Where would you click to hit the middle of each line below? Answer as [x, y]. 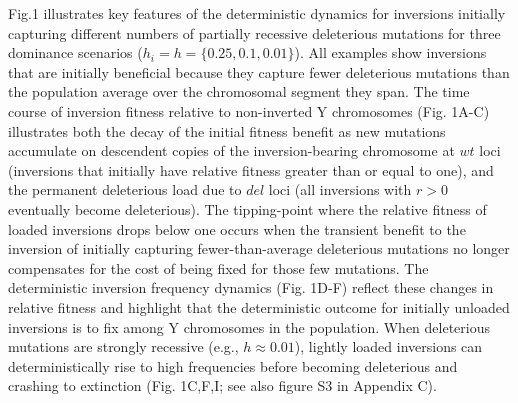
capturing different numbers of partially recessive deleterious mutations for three [254, 32]
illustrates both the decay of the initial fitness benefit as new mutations [227, 130]
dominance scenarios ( [75, 52]
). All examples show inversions [390, 52]
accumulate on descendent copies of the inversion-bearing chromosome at [231, 150]
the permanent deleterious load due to [125, 189]
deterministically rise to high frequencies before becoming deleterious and [233, 365]
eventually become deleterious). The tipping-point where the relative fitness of [247, 208]
